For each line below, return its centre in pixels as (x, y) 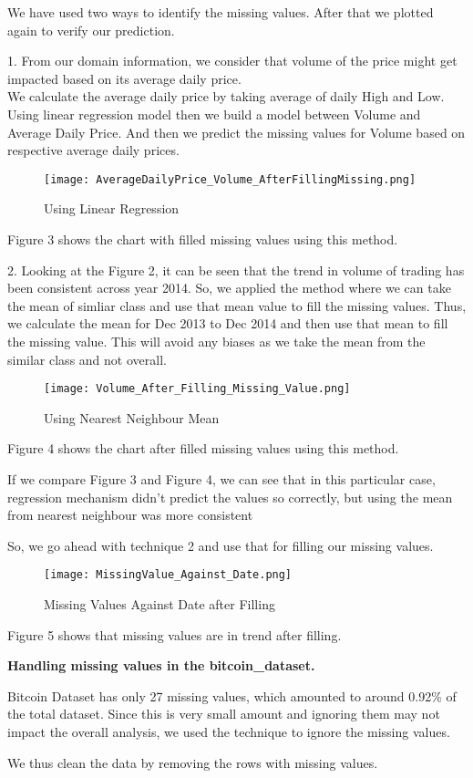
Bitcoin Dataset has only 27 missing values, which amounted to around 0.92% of (232, 695)
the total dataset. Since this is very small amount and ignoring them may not (224, 714)
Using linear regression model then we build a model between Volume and (214, 114)
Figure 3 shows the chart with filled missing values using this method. (203, 239)
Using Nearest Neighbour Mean (132, 417)
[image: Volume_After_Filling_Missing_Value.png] (197, 389)
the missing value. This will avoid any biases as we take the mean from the (216, 341)
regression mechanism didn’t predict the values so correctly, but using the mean (230, 497)
